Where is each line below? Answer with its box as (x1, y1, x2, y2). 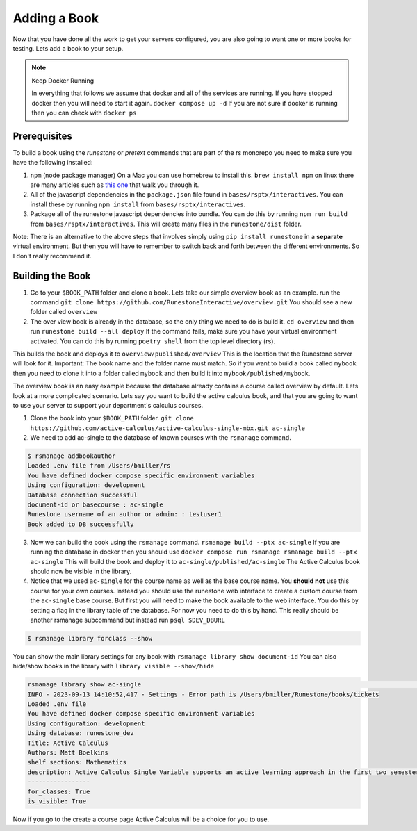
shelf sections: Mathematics (27, 758, 127, 766)
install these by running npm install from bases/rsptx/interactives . (30, 200, 246, 208)
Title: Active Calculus (27, 739, 109, 747)
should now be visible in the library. (30, 567, 132, 575)
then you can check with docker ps (31, 108, 137, 117)
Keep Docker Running (31, 76, 95, 85)
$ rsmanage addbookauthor (27, 452, 116, 460)
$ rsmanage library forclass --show (27, 634, 153, 642)
